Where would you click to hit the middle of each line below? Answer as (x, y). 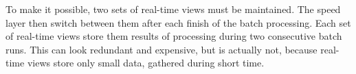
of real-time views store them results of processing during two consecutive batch (174, 36)
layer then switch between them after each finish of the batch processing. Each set (178, 22)
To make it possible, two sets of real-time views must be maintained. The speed (173, 9)
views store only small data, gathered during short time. (146, 63)
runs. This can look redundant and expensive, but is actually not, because (162, 49)
